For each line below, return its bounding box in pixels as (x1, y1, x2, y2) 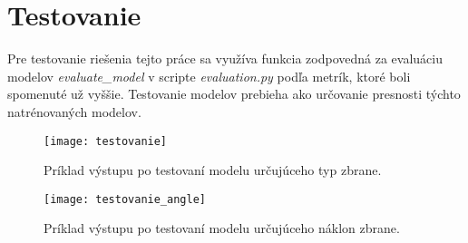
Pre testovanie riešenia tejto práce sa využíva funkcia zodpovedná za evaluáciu (7, 49, 444, 68)
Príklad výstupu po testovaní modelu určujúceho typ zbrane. (44, 160, 382, 180)
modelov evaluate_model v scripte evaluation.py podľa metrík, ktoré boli (7, 66, 411, 85)
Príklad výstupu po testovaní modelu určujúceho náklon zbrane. (44, 219, 400, 238)
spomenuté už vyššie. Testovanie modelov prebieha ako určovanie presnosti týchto (7, 84, 461, 103)
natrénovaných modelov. (7, 102, 141, 121)
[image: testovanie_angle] (44, 192, 206, 206)
